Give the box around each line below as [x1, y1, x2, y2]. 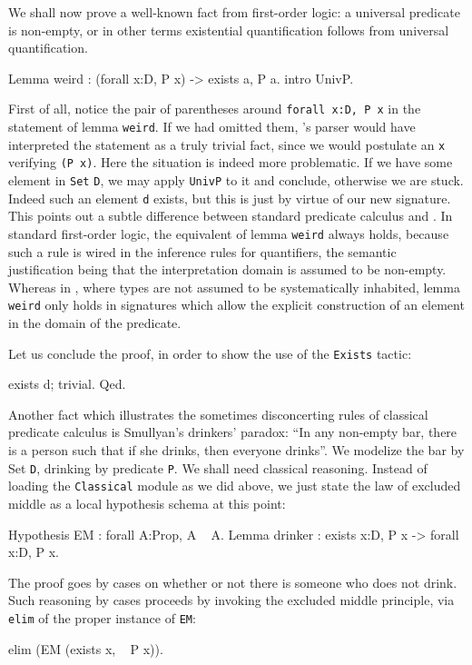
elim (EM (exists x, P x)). [8, 639, 163, 658]
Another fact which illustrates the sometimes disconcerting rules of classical [8, 404, 428, 423]
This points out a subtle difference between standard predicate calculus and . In [8, 206, 453, 225]
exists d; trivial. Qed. [8, 374, 126, 393]
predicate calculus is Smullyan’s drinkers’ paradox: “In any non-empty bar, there [8, 422, 457, 442]
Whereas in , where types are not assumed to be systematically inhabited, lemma [8, 277, 460, 296]
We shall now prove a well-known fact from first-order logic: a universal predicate [8, 3, 460, 21]
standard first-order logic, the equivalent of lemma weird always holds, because [8, 223, 449, 243]
